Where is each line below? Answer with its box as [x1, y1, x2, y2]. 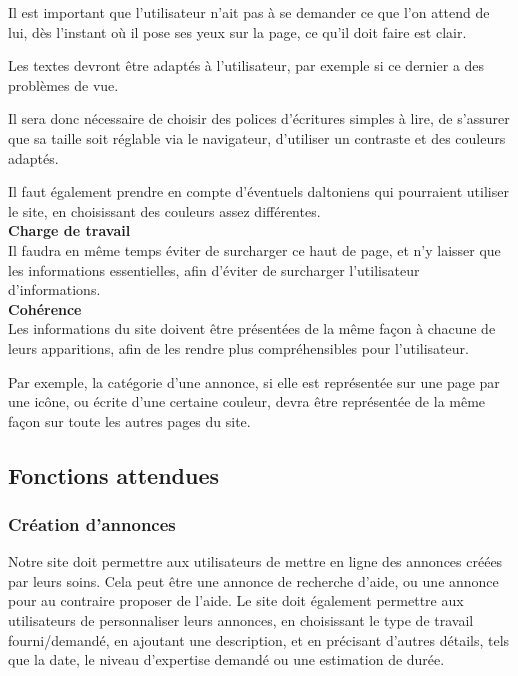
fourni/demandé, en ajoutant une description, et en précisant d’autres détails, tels [8, 629, 510, 650]
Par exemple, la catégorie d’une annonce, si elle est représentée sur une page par [8, 371, 500, 392]
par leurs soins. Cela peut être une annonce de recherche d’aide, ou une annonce [8, 570, 499, 591]
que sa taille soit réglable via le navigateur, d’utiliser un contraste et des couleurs [8, 127, 506, 148]
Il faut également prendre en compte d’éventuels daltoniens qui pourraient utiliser [8, 181, 509, 202]
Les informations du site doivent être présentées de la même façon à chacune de [8, 318, 496, 339]
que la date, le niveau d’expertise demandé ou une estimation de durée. [8, 649, 445, 670]
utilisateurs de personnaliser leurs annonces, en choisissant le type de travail [8, 610, 474, 631]
